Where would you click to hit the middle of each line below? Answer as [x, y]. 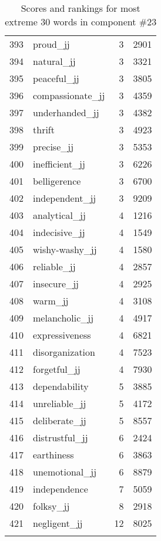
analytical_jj [59, 215]
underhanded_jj [66, 112]
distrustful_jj [61, 437]
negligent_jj [58, 523]
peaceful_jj [56, 78]
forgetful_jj [57, 369]
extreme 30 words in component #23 [81, 22]
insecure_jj [56, 283]
